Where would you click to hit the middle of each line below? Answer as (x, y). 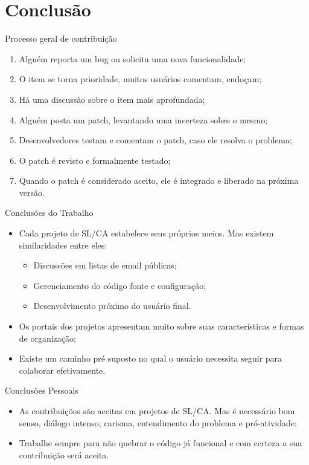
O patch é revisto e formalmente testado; (95, 160)
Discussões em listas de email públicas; (105, 265)
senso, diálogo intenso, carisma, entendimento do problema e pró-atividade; (158, 422)
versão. (32, 192)
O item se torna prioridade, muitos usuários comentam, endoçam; (140, 79)
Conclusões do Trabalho (49, 213)
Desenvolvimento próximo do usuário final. (112, 306)
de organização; (47, 338)
